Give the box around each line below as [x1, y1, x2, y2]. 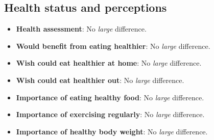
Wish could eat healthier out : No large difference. [16, 74, 184, 85]
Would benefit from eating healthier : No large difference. [16, 40, 210, 51]
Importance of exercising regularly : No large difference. [16, 109, 205, 120]
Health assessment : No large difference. [16, 23, 147, 34]
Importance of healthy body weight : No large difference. [16, 126, 208, 136]
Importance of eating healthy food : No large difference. [16, 92, 204, 102]
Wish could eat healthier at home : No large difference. [16, 58, 202, 68]
